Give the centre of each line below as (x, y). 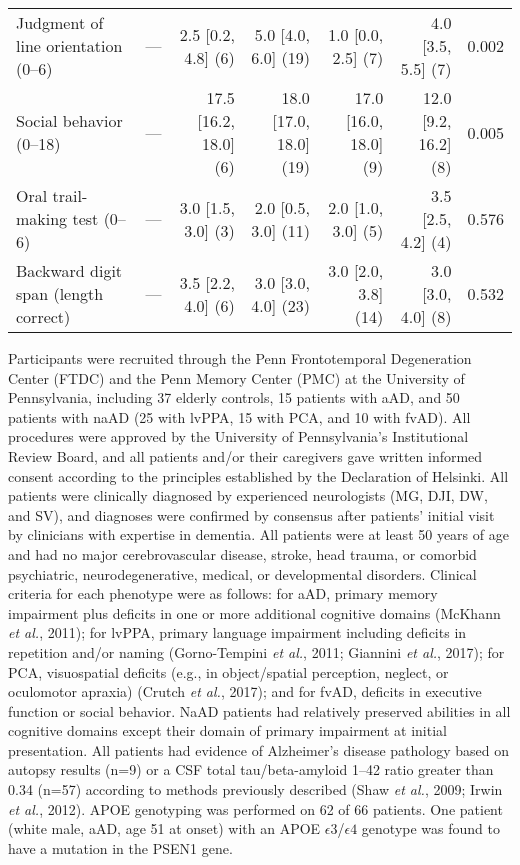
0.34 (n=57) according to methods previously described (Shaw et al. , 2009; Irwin (255, 789)
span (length (60, 293)
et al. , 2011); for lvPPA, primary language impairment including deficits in (237, 632)
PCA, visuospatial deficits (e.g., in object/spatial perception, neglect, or (228, 671)
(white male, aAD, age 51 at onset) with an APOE (164, 828)
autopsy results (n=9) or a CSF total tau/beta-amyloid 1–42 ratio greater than (251, 769)
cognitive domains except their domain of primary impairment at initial (227, 730)
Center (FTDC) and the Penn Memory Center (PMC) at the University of (236, 377)
